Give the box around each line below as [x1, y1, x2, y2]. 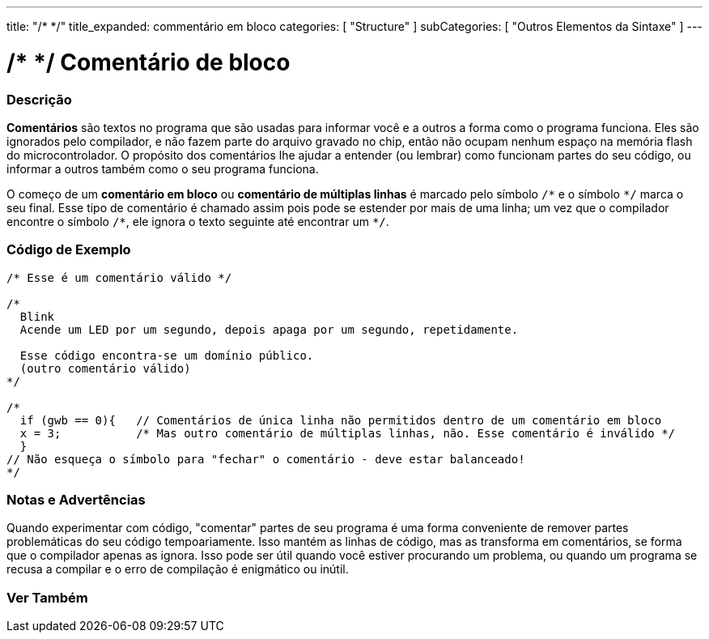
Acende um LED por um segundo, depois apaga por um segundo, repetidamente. [19, 322, 519, 336]
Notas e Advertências [6, 492, 146, 508]
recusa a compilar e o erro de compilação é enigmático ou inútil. [6, 562, 349, 577]
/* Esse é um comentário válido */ [6, 271, 232, 284]
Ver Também [6, 589, 88, 606]
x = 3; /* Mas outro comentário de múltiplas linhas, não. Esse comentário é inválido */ [19, 426, 676, 440]
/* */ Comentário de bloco [6, 48, 291, 76]
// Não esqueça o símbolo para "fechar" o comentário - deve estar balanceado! [6, 452, 525, 466]
